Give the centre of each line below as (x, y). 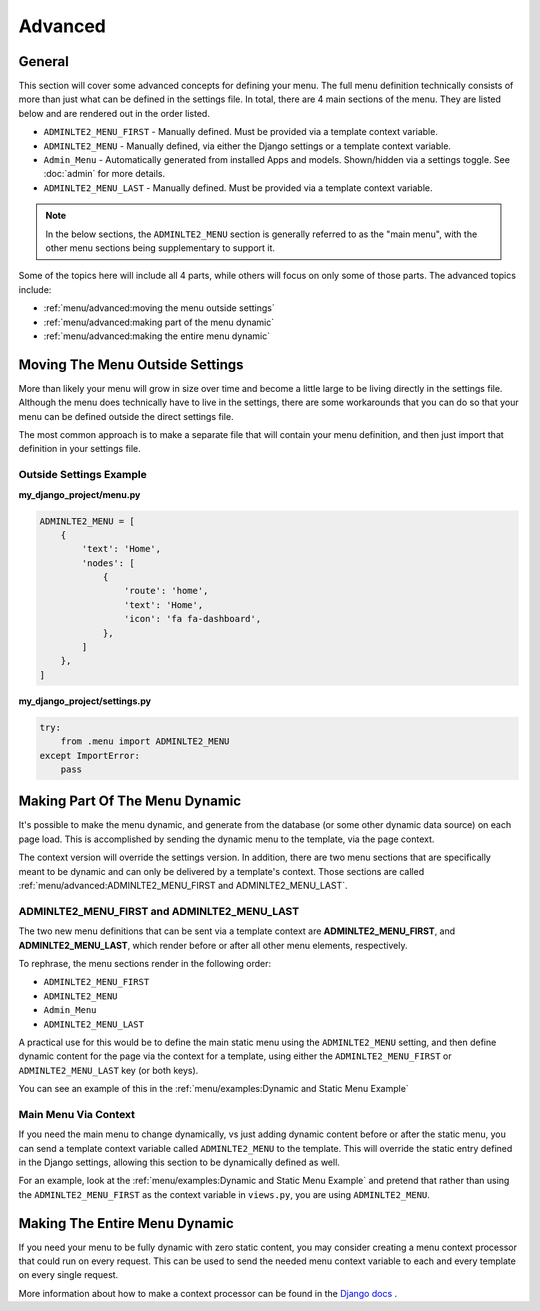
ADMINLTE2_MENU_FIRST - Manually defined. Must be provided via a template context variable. (241, 132)
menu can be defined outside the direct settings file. (126, 416)
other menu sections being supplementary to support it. (160, 247)
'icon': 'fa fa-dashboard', (192, 619)
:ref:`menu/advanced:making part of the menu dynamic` (159, 322)
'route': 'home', (166, 591)
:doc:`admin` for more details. (104, 174)
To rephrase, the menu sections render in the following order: (145, 963)
